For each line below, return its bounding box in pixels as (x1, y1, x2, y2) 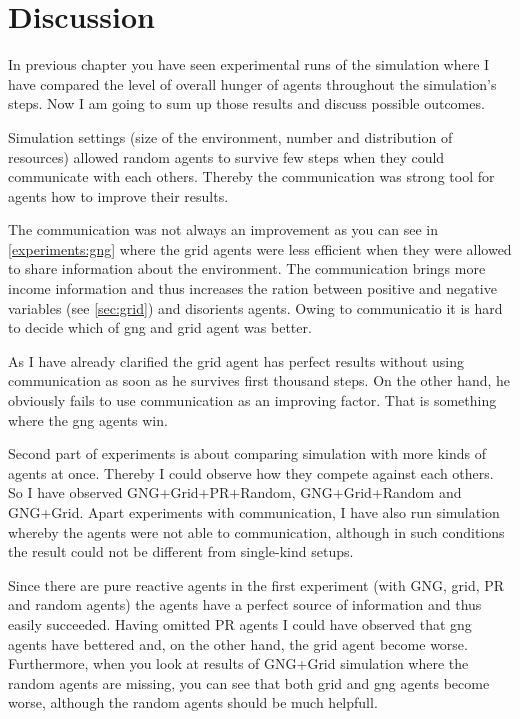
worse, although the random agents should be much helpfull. (8, 692, 378, 713)
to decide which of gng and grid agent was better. (8, 317, 312, 338)
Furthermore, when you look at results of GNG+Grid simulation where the (8, 653, 469, 674)
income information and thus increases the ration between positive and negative (8, 278, 497, 299)
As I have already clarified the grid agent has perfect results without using (8, 350, 464, 371)
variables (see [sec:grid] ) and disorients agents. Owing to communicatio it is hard (8, 297, 503, 318)
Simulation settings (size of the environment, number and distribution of (8, 126, 453, 147)
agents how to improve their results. (8, 185, 229, 206)
